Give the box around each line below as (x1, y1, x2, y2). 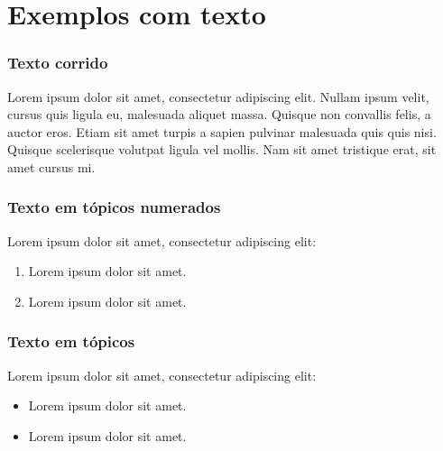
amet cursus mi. (7, 157, 96, 176)
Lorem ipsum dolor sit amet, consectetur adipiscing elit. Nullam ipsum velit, (7, 87, 429, 106)
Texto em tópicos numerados (7, 196, 221, 218)
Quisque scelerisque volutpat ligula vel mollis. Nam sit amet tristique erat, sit (7, 140, 437, 159)
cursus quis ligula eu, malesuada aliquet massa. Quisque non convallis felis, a (7, 105, 431, 124)
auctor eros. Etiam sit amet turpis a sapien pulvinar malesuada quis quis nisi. (7, 122, 437, 141)
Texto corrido (7, 51, 108, 74)
